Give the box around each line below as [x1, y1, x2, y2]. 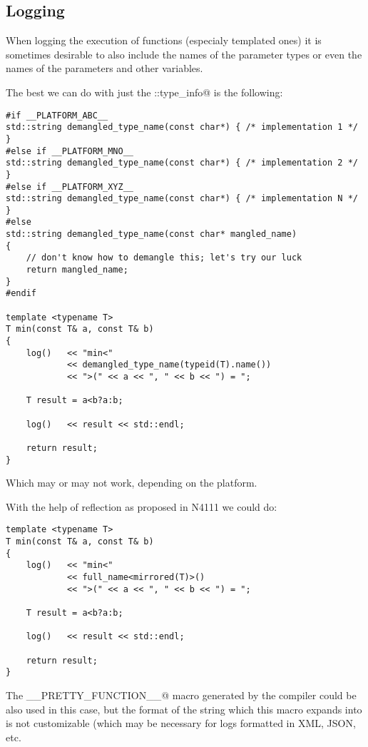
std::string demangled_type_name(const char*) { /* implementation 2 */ [6, 158, 358, 168]
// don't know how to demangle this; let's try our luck [26, 253, 302, 263]
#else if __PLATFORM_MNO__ [6, 146, 133, 156]
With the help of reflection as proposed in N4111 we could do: [6, 499, 277, 514]
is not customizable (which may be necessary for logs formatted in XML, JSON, [6, 716, 356, 731]
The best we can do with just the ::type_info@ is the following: [6, 84, 283, 99]
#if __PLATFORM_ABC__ [6, 110, 108, 121]
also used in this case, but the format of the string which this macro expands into [6, 701, 362, 716]
